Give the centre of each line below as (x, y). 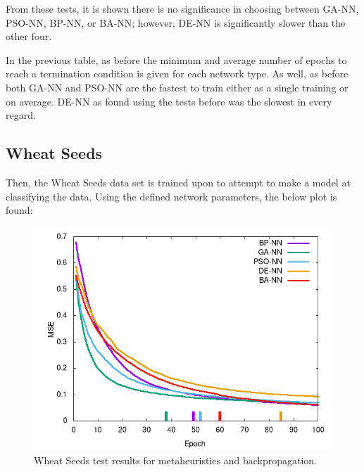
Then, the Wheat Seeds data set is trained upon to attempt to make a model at (178, 182)
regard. (21, 115)
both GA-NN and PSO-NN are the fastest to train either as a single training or (177, 87)
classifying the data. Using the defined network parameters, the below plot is (171, 196)
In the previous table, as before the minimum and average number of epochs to (176, 59)
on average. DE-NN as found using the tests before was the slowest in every (169, 101)
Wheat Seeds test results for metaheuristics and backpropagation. (175, 460)
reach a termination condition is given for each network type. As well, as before (177, 74)
